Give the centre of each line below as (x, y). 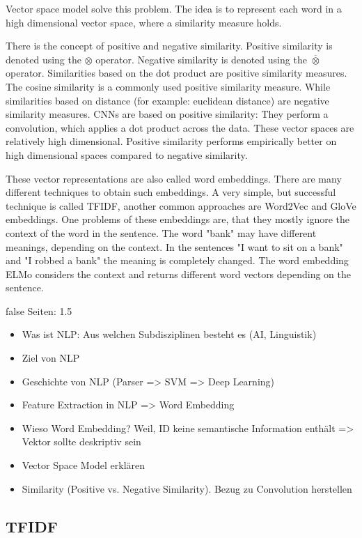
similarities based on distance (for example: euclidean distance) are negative (167, 100)
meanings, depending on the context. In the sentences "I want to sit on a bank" (174, 246)
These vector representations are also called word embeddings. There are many (174, 178)
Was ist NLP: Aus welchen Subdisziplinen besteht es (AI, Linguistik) (169, 334)
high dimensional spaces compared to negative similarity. (127, 154)
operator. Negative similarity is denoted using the (201, 59)
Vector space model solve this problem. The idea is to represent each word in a (174, 8)
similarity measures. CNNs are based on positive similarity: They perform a (167, 114)
